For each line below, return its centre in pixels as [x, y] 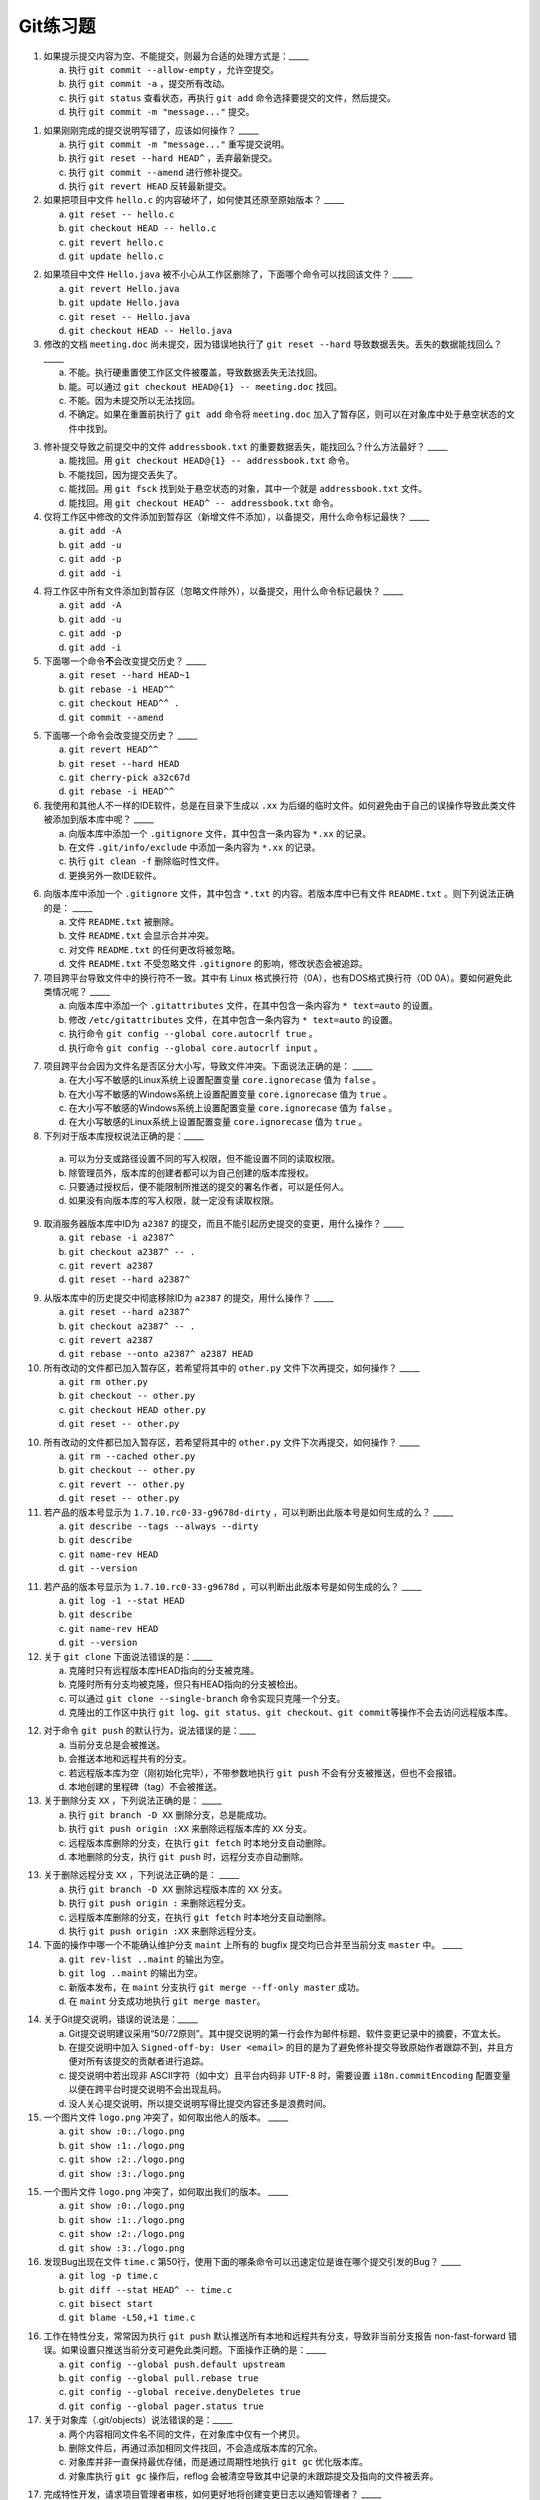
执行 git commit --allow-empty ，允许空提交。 [174, 69]
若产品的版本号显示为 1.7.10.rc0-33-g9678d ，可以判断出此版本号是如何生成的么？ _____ [232, 1586]
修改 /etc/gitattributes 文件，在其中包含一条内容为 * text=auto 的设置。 [233, 1019]
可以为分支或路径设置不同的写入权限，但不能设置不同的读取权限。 [204, 1159]
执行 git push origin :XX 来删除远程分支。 [165, 1931]
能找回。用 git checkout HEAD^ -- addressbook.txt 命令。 [203, 502]
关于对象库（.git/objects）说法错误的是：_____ [138, 2420]
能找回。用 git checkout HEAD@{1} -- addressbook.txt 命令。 [211, 461]
